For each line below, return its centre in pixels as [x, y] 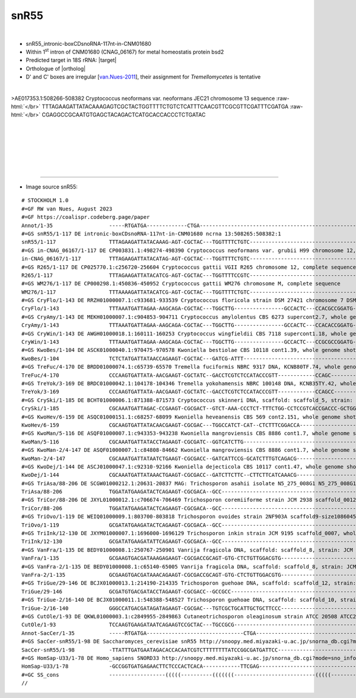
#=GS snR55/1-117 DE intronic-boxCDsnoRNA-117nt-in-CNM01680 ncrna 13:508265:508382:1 [151, 234]
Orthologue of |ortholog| [56, 68]
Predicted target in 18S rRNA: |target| [71, 60]
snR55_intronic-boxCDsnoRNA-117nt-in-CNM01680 [88, 43]
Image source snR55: [52, 187]
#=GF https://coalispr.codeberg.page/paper [86, 217]
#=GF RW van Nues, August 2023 [67, 209]
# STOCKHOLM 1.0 [45, 200]
